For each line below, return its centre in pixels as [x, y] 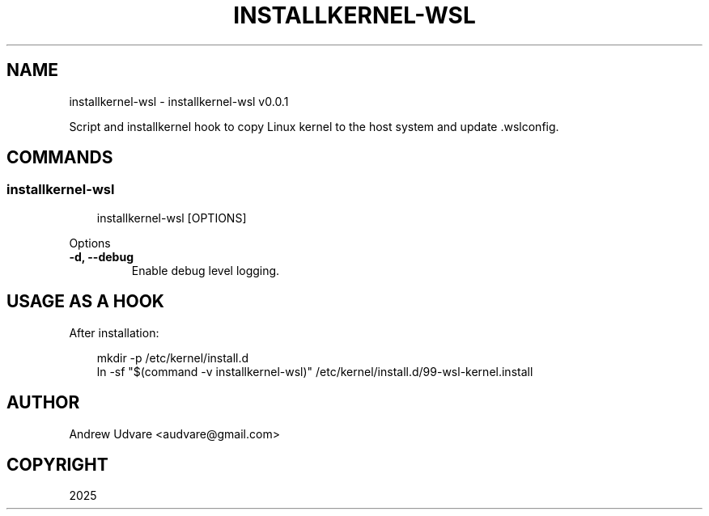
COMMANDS [60, 158]
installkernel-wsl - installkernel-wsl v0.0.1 [179, 101]
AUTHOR [43, 403]
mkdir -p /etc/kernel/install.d [173, 357]
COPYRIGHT [57, 464]
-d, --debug [101, 256]
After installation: [114, 332]
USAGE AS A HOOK [85, 302]
